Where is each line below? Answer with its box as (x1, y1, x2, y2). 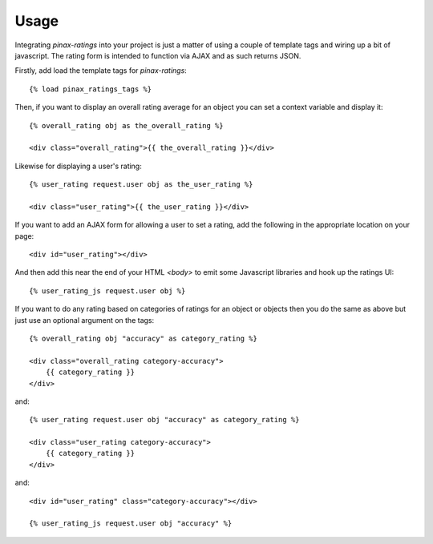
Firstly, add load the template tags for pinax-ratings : (14, 66, 188, 75)
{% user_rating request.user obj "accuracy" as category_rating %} (29, 415, 300, 425)
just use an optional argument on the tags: (14, 315, 155, 324)
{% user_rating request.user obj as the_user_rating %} (29, 180, 253, 189)
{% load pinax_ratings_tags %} (29, 84, 152, 94)
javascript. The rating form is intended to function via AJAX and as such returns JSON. (14, 50, 301, 60)
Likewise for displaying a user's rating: (14, 161, 142, 171)
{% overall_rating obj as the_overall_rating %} (29, 121, 224, 130)
